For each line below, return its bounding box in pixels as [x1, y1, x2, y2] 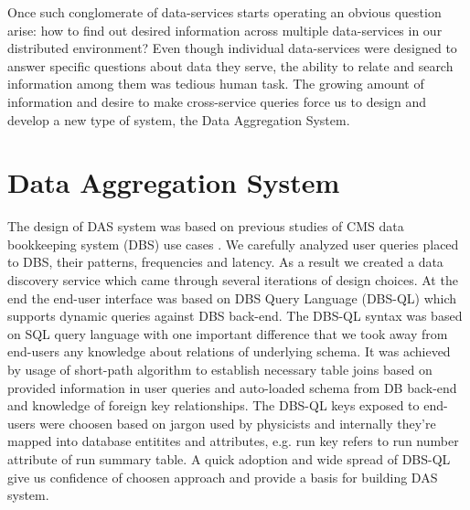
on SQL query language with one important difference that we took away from [7, 324, 448, 343]
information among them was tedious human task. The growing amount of [7, 74, 424, 93]
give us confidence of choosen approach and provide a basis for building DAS [7, 467, 438, 486]
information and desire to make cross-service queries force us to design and [7, 91, 427, 111]
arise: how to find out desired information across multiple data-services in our [7, 20, 443, 39]
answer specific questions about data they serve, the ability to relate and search [7, 56, 454, 75]
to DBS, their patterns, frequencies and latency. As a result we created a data [7, 252, 443, 271]
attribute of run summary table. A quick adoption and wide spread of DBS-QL [7, 450, 451, 468]
